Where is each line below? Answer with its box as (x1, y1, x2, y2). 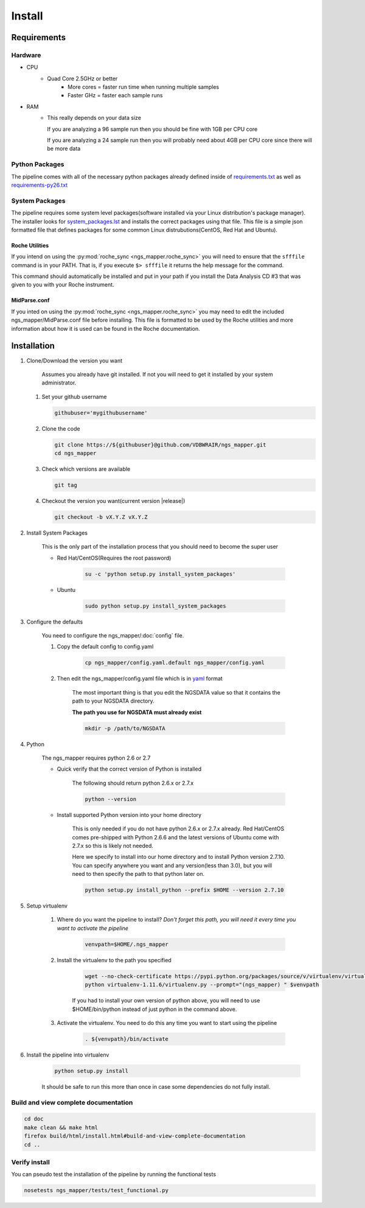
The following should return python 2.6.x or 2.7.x (72, 779, 194, 786)
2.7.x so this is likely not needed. (72, 842, 153, 849)
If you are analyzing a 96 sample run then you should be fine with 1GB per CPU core (47, 125, 258, 133)
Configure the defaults (26, 618, 83, 625)
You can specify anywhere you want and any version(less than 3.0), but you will (72, 861, 273, 869)
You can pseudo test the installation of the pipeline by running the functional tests (11, 1171, 216, 1178)
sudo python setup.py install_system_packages (85, 602, 226, 609)
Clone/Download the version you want (26, 356, 123, 364)
